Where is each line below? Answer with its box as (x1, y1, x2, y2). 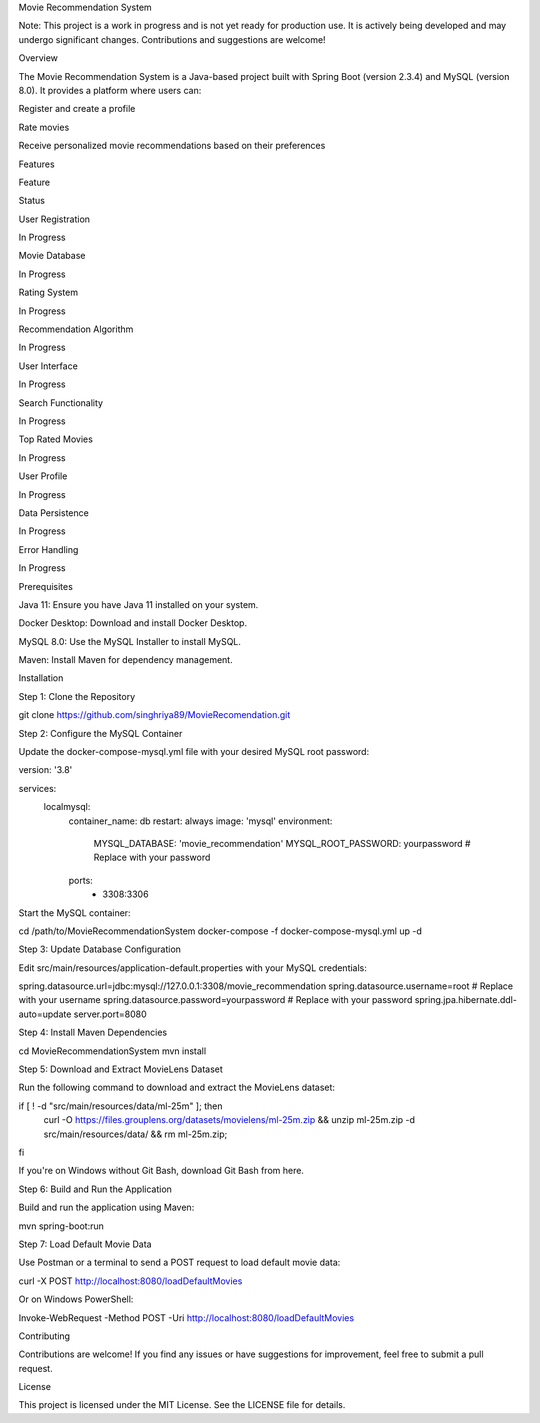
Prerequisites (18, 580, 74, 592)
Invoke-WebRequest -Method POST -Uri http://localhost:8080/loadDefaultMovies (18, 1311, 355, 1324)
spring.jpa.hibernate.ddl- (414, 994, 517, 1006)
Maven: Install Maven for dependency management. (18, 654, 234, 666)
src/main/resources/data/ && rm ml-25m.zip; (43, 1128, 228, 1140)
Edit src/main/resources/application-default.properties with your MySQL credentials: (18, 961, 367, 974)
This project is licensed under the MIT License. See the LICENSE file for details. (18, 1399, 346, 1411)
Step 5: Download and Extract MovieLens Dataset (18, 1063, 224, 1075)
